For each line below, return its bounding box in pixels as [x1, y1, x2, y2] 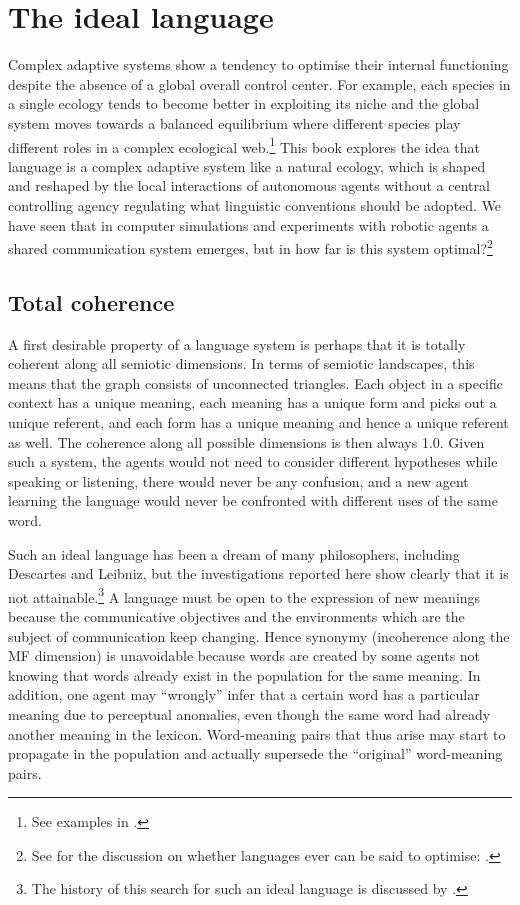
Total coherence [8, 286, 175, 317]
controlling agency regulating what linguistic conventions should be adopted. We [8, 194, 502, 215]
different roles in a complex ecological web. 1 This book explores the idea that [8, 133, 481, 157]
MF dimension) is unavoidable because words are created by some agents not [8, 645, 481, 666]
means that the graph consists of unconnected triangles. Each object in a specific [8, 372, 503, 393]
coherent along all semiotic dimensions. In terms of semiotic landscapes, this [8, 353, 475, 374]
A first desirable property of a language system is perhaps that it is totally [8, 333, 466, 354]
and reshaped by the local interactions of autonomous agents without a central [8, 175, 490, 196]
